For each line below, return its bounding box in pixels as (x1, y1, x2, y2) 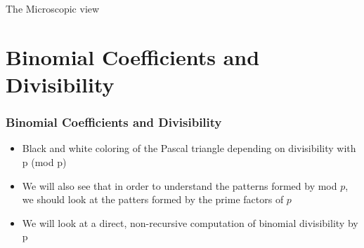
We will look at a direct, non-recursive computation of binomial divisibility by (22, 215, 358, 230)
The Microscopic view (6, 1, 100, 15)
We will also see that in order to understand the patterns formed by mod (22, 178, 337, 193)
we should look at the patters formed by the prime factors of (22, 192, 284, 207)
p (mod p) (22, 154, 67, 169)
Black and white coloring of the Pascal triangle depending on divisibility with (22, 141, 356, 156)
